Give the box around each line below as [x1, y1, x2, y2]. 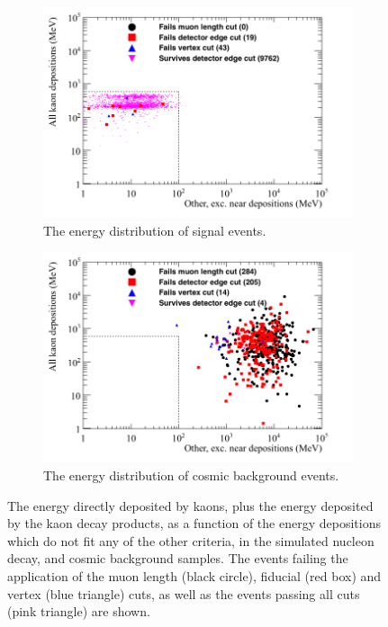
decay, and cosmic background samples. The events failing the [7, 549, 348, 568]
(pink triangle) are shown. [7, 602, 150, 621]
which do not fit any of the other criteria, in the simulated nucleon [7, 531, 374, 550]
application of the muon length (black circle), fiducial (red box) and [7, 566, 382, 585]
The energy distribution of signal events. [43, 220, 266, 239]
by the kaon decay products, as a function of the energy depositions [7, 514, 381, 533]
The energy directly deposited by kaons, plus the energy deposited [7, 496, 374, 515]
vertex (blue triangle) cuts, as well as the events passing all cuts [7, 584, 360, 603]
